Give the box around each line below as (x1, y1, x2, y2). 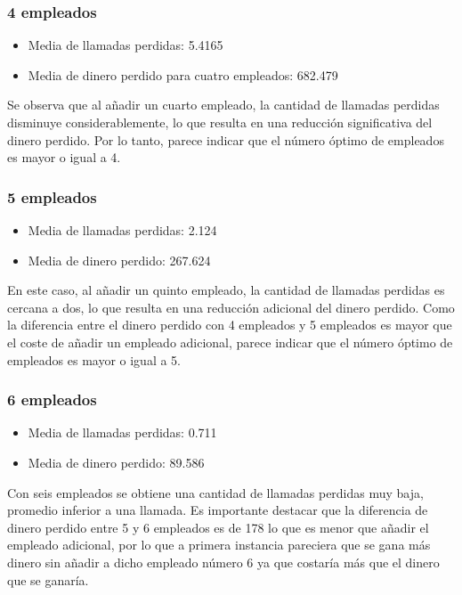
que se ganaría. (7, 570, 89, 589)
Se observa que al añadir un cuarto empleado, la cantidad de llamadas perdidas (7, 95, 440, 114)
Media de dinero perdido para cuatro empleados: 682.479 (28, 65, 338, 84)
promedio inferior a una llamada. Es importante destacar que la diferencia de (7, 501, 428, 519)
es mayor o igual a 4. (7, 148, 121, 167)
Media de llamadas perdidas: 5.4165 (28, 36, 223, 54)
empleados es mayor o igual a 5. (7, 350, 181, 369)
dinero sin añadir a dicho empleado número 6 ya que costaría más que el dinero (7, 552, 440, 571)
